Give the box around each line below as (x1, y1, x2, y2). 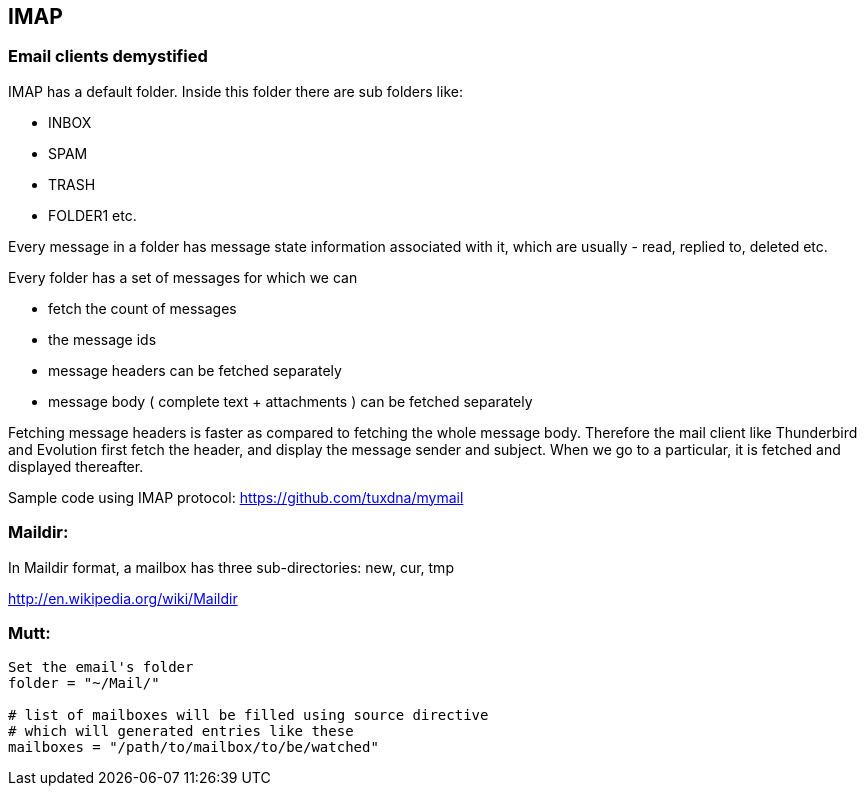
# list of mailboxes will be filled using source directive (8, 707, 489, 724)
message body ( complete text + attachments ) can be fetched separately (48, 392, 533, 410)
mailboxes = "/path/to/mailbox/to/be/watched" (8, 739, 379, 756)
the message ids (48, 330, 157, 348)
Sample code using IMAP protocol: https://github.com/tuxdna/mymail (8, 488, 464, 506)
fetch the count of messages (48, 299, 237, 317)
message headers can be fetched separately (48, 361, 342, 379)
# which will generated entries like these (8, 723, 354, 740)
